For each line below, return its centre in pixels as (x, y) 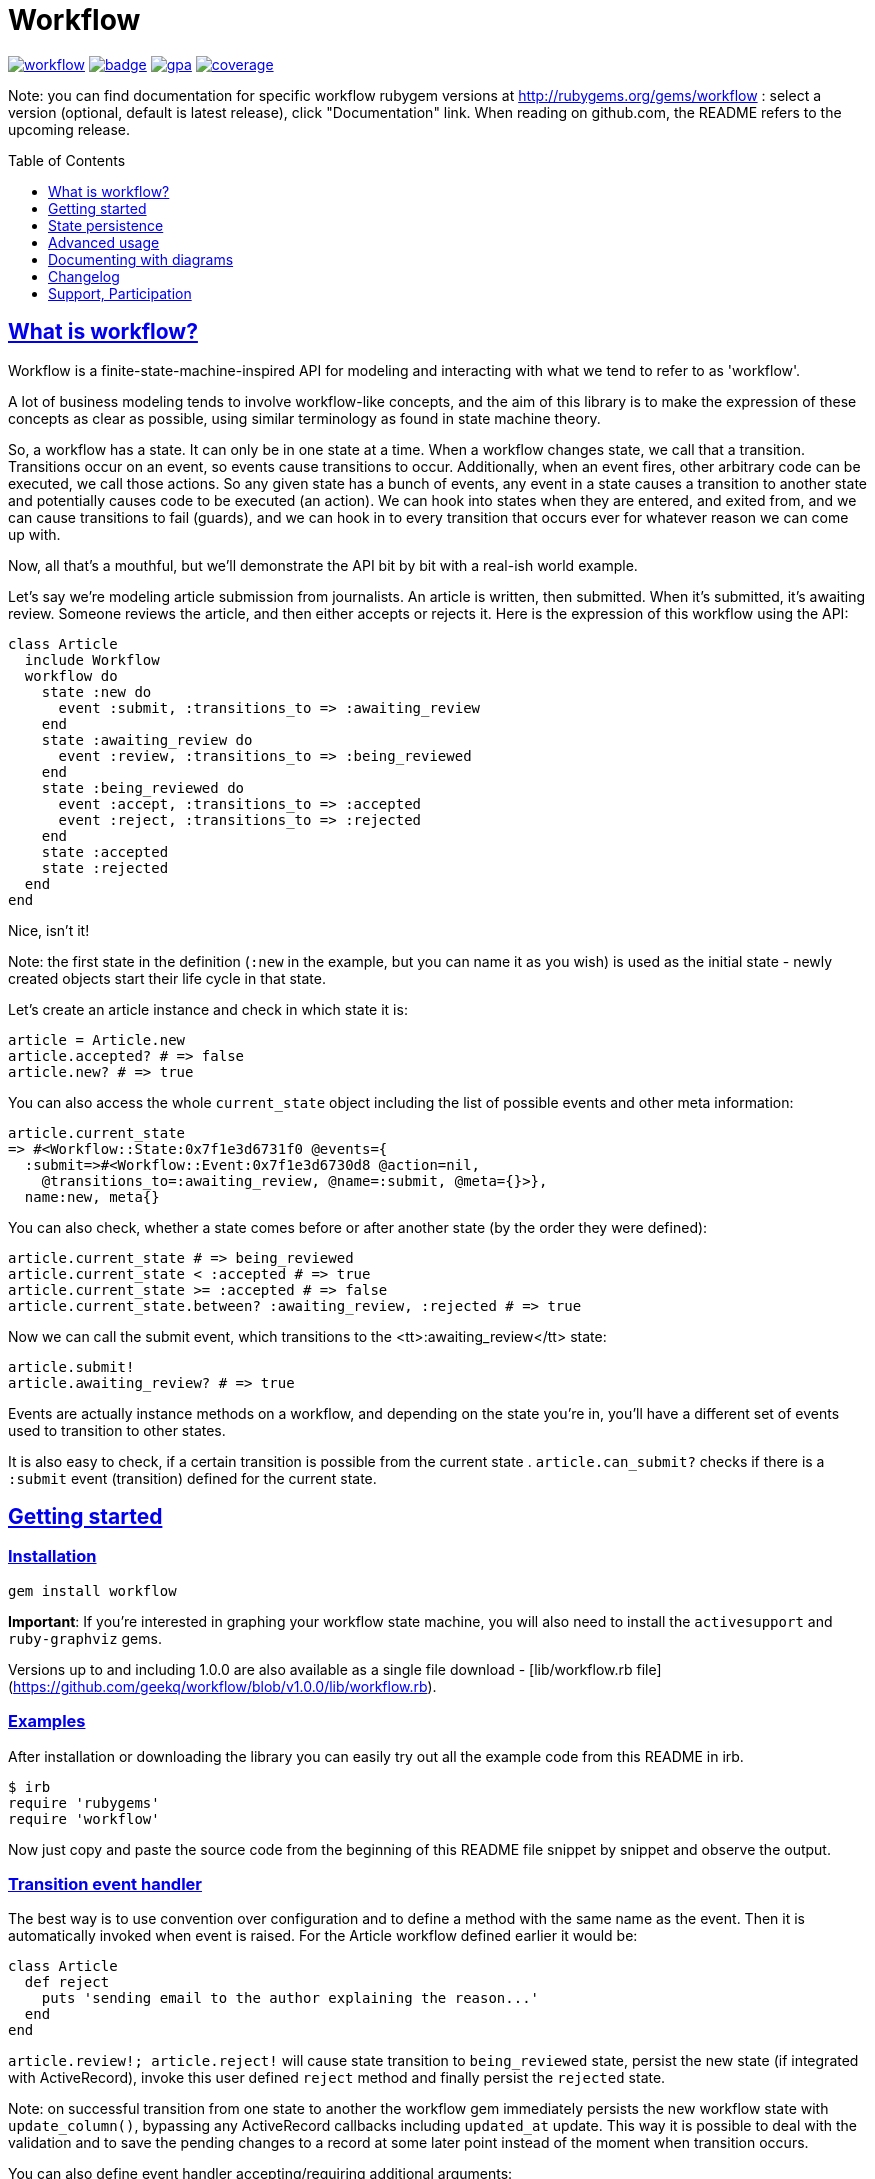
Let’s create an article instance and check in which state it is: (208, 1009)
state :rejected (105, 867)
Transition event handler (105, 1883)
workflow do (71, 675)
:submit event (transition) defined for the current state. (192, 1478)
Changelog (84, 276)
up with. (34, 534)
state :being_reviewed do (143, 787)
